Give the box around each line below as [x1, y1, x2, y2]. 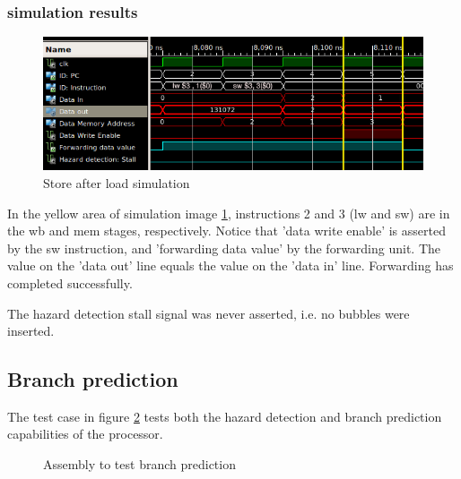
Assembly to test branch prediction [43, 455, 236, 474]
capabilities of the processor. [7, 424, 163, 443]
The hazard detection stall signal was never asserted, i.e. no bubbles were [7, 304, 410, 322]
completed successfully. [7, 273, 133, 292]
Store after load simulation [43, 173, 190, 192]
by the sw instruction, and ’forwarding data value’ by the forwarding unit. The [7, 238, 441, 257]
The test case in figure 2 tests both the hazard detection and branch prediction [7, 406, 442, 425]
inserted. [7, 321, 55, 340]
